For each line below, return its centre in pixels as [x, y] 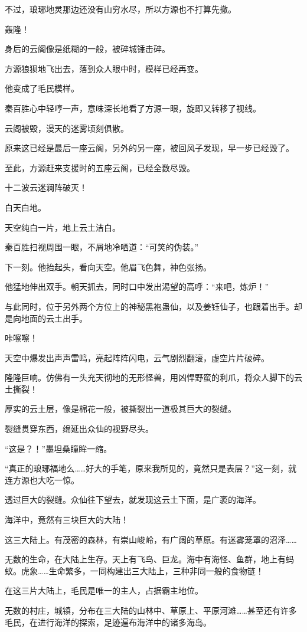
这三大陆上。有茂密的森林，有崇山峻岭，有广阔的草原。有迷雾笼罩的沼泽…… [151, 539]
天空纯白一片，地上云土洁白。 [63, 227]
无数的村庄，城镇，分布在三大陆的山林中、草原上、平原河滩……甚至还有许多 [151, 610]
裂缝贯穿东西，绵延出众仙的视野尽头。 [79, 429]
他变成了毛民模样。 [42, 88]
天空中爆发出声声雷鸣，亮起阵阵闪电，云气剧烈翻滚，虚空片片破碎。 [137, 357]
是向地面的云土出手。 [46, 318]
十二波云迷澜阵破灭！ [46, 187]
